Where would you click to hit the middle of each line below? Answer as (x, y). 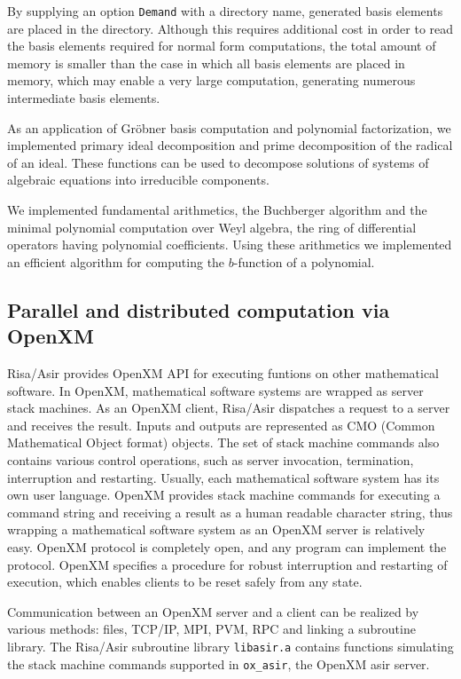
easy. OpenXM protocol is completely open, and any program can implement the (227, 546)
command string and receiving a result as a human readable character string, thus (230, 512)
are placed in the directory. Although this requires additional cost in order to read (230, 28)
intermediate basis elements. (84, 98)
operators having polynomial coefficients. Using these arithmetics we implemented (230, 245)
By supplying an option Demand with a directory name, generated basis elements (225, 11)
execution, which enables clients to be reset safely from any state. (185, 582)
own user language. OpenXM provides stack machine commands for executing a (224, 495)
